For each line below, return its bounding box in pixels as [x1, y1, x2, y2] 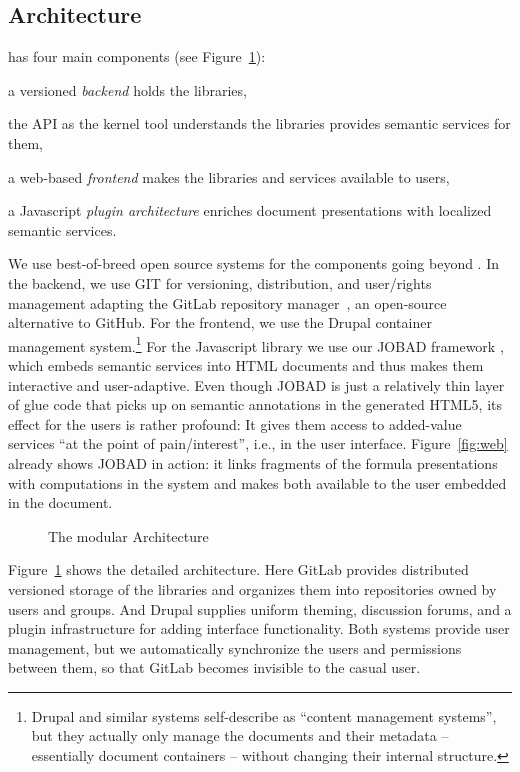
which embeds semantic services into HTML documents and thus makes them [8, 354, 484, 375]
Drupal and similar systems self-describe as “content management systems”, [31, 705, 497, 726]
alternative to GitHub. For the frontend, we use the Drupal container [8, 312, 432, 333]
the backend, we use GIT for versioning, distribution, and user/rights [8, 272, 432, 293]
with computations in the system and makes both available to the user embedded [8, 472, 507, 493]
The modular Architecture [48, 525, 209, 546]
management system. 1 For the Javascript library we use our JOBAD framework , [8, 332, 504, 356]
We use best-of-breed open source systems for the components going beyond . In [8, 253, 500, 274]
